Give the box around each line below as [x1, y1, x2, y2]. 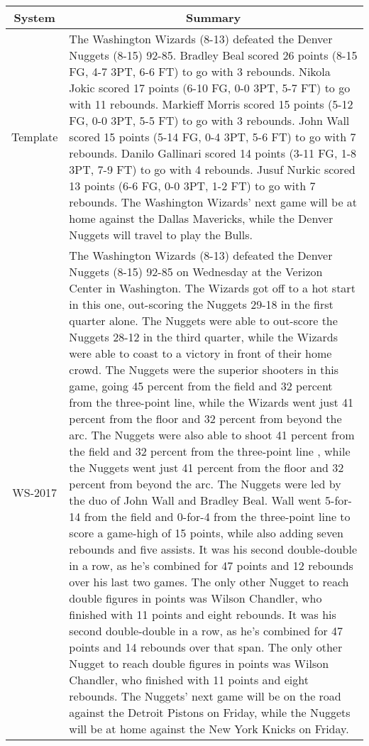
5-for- [325, 492, 352, 508]
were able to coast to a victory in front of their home [69, 345, 332, 361]
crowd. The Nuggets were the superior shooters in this [69, 361, 339, 378]
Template [11, 128, 58, 145]
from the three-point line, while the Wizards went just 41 [69, 394, 354, 410]
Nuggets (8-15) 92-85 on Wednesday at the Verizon [69, 263, 323, 280]
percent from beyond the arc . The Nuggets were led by [69, 476, 341, 492]
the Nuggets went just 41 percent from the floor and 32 [69, 459, 344, 476]
